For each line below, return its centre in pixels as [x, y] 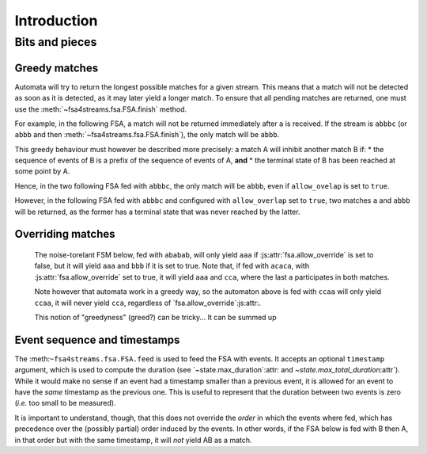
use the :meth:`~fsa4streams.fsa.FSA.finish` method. [101, 109]
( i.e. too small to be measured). [65, 403]
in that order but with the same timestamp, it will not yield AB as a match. [133, 440]
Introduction [56, 21]
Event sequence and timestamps [97, 340]
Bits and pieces [56, 42]
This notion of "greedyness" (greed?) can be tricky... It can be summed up [155, 317]
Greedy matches [57, 68]
